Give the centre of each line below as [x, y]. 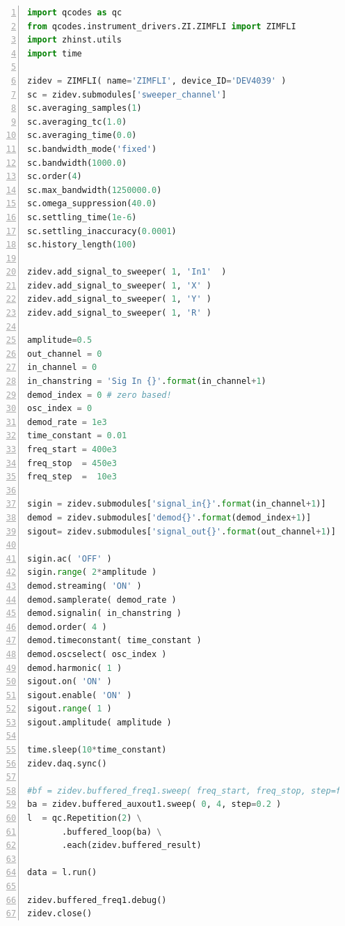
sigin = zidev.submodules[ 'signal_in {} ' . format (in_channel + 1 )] [177, 504]
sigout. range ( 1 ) [70, 709]
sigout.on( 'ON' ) [70, 682]
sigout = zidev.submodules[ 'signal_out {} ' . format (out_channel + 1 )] [182, 531]
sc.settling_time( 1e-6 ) [82, 217]
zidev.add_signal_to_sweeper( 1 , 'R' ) [119, 313]
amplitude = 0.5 [60, 340]
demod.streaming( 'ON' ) [85, 586]
